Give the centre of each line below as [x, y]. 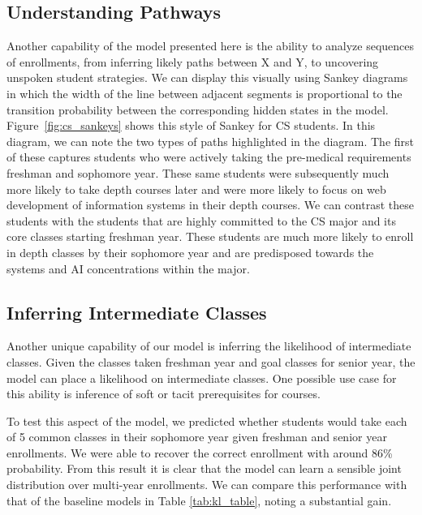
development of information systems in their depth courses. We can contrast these [210, 205]
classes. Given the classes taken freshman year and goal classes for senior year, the [211, 361]
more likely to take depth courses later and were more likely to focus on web [196, 189]
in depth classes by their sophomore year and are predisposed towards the [190, 252]
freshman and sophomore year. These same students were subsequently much [198, 172]
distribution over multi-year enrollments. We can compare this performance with [207, 485]
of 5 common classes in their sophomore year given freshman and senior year [197, 437]
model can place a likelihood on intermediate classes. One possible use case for [202, 378]
